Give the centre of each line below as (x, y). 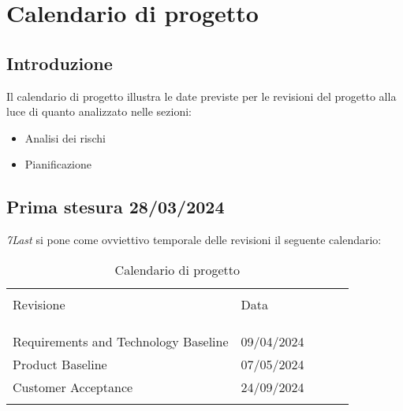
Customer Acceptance (73, 387)
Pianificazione (58, 164)
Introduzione (60, 63)
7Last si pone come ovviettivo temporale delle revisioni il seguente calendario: (194, 240)
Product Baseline (60, 364)
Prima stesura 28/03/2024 (116, 207)
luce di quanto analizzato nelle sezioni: (99, 111)
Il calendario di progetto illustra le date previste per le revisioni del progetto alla (201, 96)
